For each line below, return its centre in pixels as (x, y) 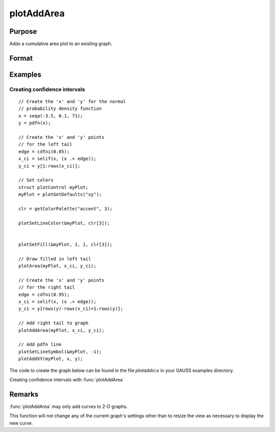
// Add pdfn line (40, 344)
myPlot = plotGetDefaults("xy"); (60, 195)
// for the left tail (45, 145)
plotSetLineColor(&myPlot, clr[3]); (64, 223)
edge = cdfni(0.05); (44, 151)
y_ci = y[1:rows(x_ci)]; (49, 166)
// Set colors (36, 180)
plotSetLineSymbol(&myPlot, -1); (60, 352)
